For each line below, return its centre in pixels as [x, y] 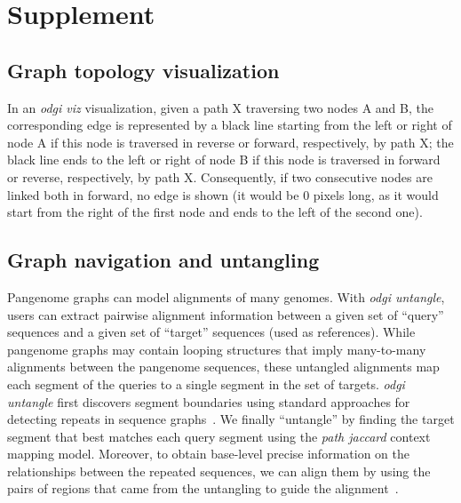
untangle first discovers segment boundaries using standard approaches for [209, 401]
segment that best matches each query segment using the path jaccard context [219, 436]
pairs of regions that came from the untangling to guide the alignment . [203, 488]
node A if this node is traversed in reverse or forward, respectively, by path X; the [230, 142]
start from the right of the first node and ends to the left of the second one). [215, 212]
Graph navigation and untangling [163, 260]
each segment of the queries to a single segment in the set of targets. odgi [206, 383]
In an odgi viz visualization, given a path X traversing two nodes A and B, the [220, 107]
